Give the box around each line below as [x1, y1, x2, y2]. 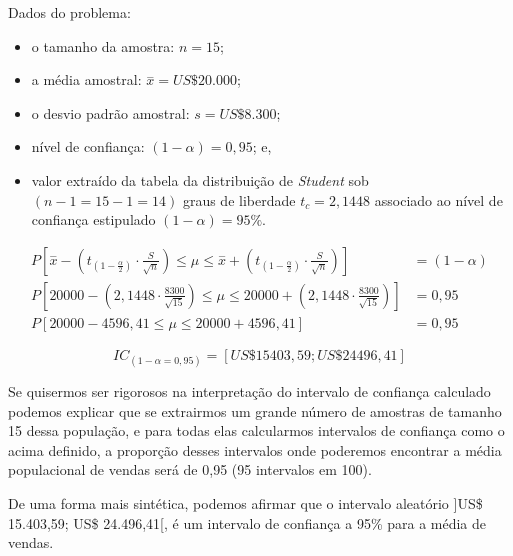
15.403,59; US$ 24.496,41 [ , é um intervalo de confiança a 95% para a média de [8, 512, 487, 533]
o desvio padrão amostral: [31, 102, 190, 123]
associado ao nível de [374, 189, 503, 210]
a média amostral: [31, 69, 142, 90]
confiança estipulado [31, 209, 156, 230]
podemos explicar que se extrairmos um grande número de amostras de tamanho [8, 400, 502, 421]
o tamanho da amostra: [31, 35, 175, 56]
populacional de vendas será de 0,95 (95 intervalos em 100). [8, 459, 372, 480]
